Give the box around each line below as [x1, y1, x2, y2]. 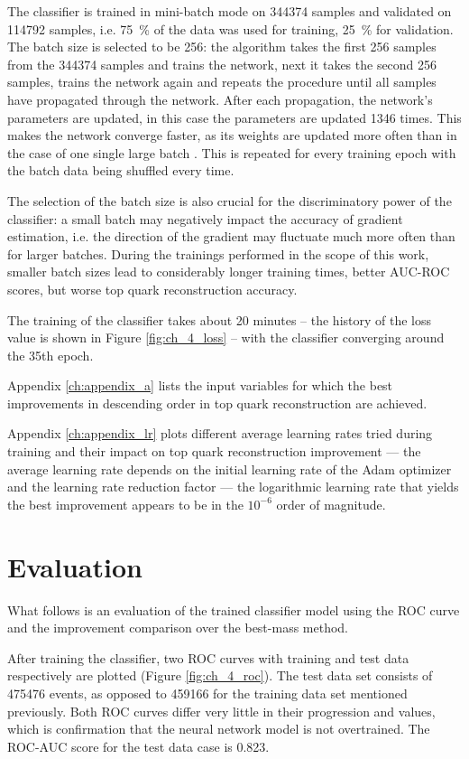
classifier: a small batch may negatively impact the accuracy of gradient [7, 209, 403, 228]
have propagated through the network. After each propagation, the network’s [7, 89, 433, 108]
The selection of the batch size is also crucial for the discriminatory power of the [7, 191, 452, 210]
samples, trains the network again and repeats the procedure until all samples [7, 72, 437, 91]
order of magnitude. [276, 494, 386, 513]
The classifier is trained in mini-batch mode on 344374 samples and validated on [7, 2, 452, 20]
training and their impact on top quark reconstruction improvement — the [7, 442, 421, 461]
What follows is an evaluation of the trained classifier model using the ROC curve [7, 600, 460, 619]
